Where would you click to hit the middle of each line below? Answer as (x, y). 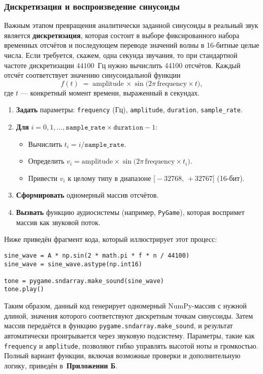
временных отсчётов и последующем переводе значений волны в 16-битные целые (132, 45)
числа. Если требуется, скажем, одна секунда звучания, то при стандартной (121, 55)
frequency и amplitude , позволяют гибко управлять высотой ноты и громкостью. (131, 345)
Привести (43, 178)
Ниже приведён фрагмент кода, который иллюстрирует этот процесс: (111, 239)
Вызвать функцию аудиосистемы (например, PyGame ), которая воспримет (130, 212)
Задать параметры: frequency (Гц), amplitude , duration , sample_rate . (129, 110)
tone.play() (24, 289)
